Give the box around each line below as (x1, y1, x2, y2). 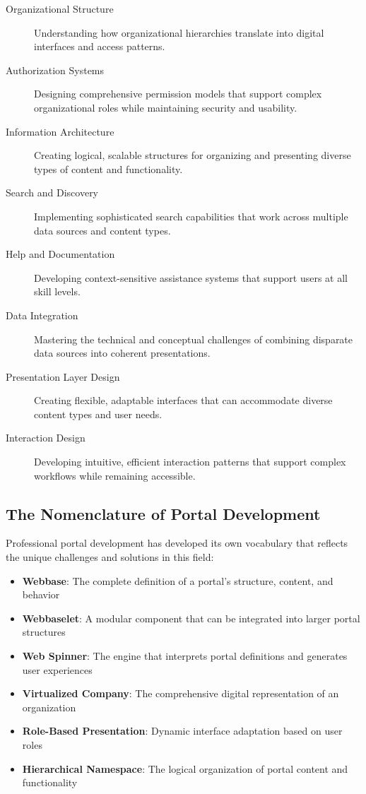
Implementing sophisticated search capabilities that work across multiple (34, 208, 348, 223)
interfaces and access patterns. (34, 39, 165, 54)
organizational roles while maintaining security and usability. (34, 100, 297, 114)
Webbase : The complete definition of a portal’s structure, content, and (22, 573, 333, 588)
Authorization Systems (6, 62, 105, 77)
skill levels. (34, 284, 81, 299)
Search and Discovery (6, 185, 99, 200)
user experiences (22, 662, 93, 677)
